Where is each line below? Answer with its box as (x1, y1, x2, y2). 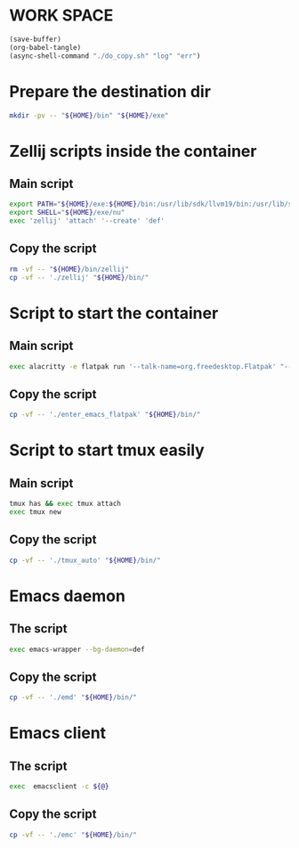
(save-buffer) (9, 35, 62, 44)
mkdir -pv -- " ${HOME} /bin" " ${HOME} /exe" (9, 110, 169, 120)
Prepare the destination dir (9, 81, 212, 102)
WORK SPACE (9, 5, 114, 26)
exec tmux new (9, 508, 62, 517)
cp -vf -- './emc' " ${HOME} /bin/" (9, 830, 138, 839)
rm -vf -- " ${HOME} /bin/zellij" (9, 265, 129, 273)
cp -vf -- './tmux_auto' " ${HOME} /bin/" (9, 556, 162, 565)
